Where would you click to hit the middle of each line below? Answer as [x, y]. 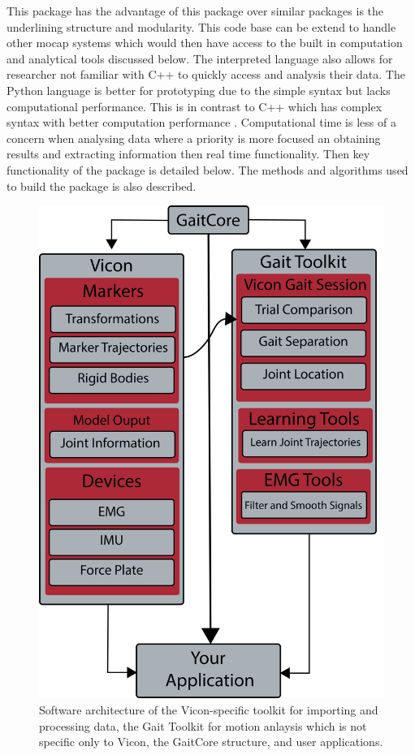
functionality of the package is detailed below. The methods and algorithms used [207, 169]
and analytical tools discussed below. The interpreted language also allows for [200, 58]
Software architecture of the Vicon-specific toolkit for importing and [209, 709]
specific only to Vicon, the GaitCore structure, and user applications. [211, 742]
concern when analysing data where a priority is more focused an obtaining [194, 138]
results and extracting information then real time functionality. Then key [188, 154]
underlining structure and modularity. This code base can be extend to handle [201, 26]
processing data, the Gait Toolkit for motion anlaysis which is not [203, 725]
